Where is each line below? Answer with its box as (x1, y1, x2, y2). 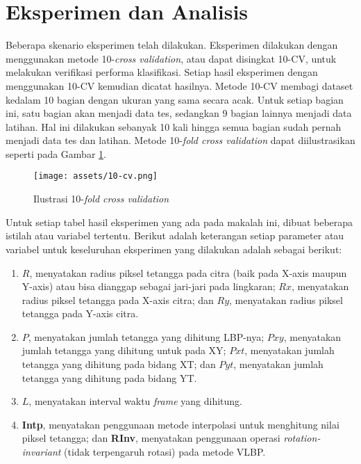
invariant (22, 445, 61, 459)
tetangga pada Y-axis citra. (22, 306, 139, 321)
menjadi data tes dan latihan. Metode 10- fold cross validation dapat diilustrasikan (6, 133, 355, 147)
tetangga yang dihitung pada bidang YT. (22, 370, 197, 385)
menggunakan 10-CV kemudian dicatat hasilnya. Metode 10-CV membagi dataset (6, 78, 353, 93)
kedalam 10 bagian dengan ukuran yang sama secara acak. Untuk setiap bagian (6, 92, 344, 106)
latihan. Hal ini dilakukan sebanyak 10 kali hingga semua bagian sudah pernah (6, 119, 342, 134)
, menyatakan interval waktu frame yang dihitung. (28, 394, 242, 408)
